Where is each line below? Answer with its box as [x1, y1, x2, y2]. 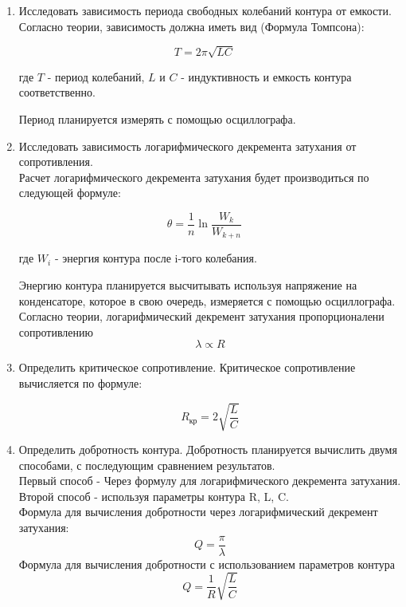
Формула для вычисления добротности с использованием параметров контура [18, 555, 395, 572]
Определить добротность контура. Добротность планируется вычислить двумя [18, 441, 397, 458]
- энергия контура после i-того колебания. [54, 250, 257, 266]
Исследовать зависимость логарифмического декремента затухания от [18, 137, 357, 154]
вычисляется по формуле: [18, 374, 142, 391]
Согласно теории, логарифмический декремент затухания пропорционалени [18, 308, 385, 325]
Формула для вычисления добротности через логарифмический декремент [18, 503, 378, 520]
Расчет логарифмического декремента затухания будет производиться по [18, 168, 369, 185]
